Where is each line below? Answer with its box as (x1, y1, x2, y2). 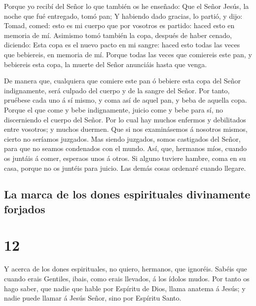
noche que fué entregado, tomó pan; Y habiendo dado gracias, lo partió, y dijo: (4, 10, 243, 21)
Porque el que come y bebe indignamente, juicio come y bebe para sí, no (4, 104, 223, 115)
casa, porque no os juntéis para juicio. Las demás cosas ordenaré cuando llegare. (4, 162, 246, 173)
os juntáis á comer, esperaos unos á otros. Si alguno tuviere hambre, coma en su (4, 153, 246, 163)
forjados (4, 201, 45, 216)
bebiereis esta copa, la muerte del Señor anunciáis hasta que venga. (4, 59, 207, 69)
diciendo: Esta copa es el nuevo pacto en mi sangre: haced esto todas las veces (4, 39, 240, 50)
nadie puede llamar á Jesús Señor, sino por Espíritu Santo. (4, 293, 182, 303)
